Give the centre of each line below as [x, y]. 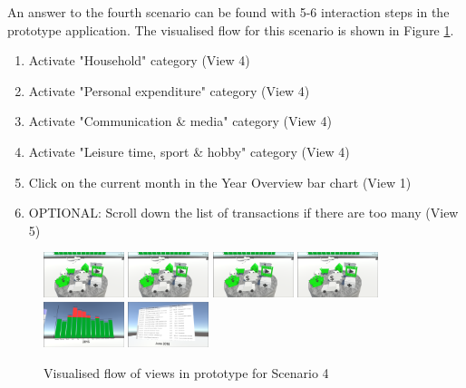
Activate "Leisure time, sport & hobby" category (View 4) [189, 151]
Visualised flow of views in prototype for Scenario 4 [186, 372]
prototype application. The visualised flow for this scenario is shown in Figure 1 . [231, 29]
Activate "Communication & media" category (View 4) [180, 121]
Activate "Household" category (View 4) [139, 60]
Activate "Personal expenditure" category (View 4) [169, 90]
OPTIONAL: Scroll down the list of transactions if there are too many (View [243, 213]
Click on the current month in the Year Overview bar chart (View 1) [220, 182]
